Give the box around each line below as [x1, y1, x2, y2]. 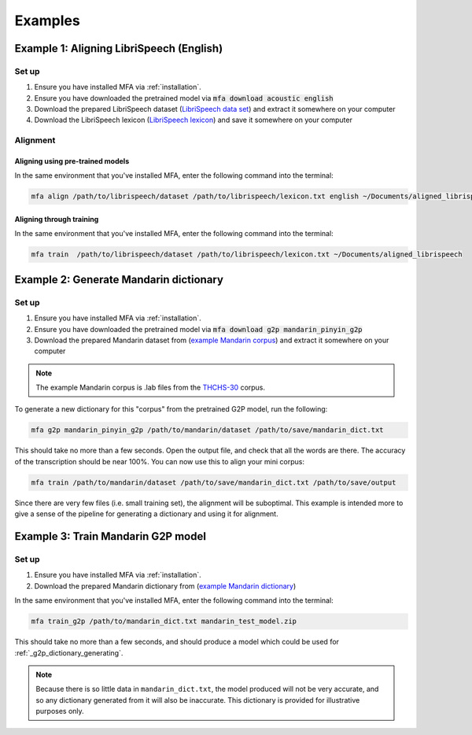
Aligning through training [14, 215, 99, 224]
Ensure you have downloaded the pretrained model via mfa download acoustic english [34, 93, 334, 102]
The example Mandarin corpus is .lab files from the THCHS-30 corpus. [35, 382, 266, 393]
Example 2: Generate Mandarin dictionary [14, 272, 224, 286]
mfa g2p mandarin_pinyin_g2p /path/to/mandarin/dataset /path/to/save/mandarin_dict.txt [31, 426, 385, 434]
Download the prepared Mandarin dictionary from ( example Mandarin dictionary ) [34, 581, 297, 590]
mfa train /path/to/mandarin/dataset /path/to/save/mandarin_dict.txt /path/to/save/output [31, 478, 396, 487]
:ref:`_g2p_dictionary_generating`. [14, 648, 124, 657]
